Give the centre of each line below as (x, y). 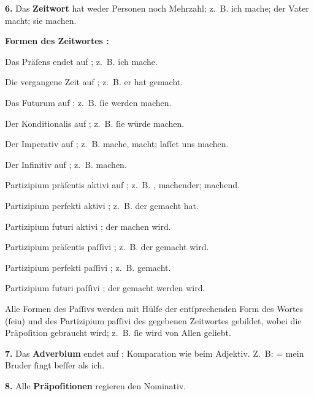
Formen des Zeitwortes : (57, 41)
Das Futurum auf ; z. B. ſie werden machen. (88, 102)
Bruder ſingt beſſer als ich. (55, 365)
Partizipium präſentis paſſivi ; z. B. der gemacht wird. (107, 247)
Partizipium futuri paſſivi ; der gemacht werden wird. (105, 288)
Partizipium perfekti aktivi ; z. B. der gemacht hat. (102, 205)
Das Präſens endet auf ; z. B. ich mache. (81, 61)
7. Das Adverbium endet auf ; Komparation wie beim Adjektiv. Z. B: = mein (155, 353)
